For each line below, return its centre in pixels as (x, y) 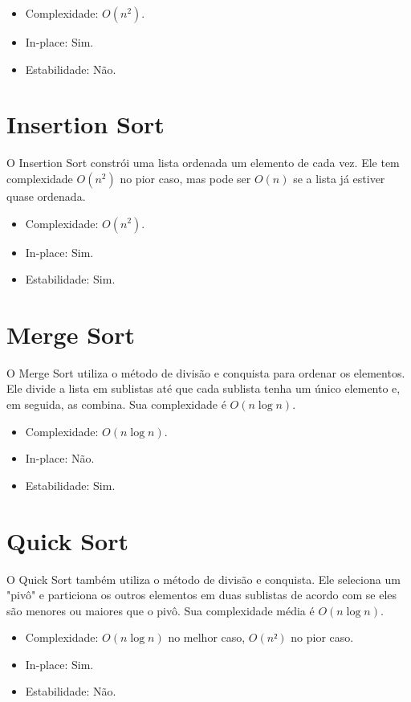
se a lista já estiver (339, 178)
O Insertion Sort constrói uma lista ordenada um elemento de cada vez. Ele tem (203, 163)
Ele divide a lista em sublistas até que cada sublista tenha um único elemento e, (203, 388)
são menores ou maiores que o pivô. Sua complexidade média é (161, 610)
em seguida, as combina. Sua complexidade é (116, 404)
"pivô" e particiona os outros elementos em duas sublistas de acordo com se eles (202, 595)
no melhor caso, (207, 637)
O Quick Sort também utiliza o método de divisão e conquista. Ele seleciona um (203, 579)
